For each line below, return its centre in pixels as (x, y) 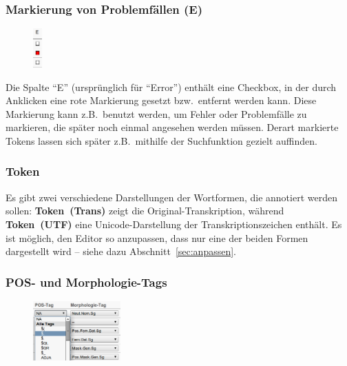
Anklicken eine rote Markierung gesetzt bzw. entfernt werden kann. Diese (161, 100)
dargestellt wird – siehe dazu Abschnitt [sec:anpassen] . (121, 251)
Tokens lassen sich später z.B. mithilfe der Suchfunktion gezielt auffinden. (161, 140)
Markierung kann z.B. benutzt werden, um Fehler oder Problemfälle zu (156, 113)
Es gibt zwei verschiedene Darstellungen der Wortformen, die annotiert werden (171, 197)
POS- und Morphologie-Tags (86, 282)
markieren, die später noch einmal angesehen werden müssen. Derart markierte (172, 127)
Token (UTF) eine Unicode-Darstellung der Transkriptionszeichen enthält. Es (174, 224)
